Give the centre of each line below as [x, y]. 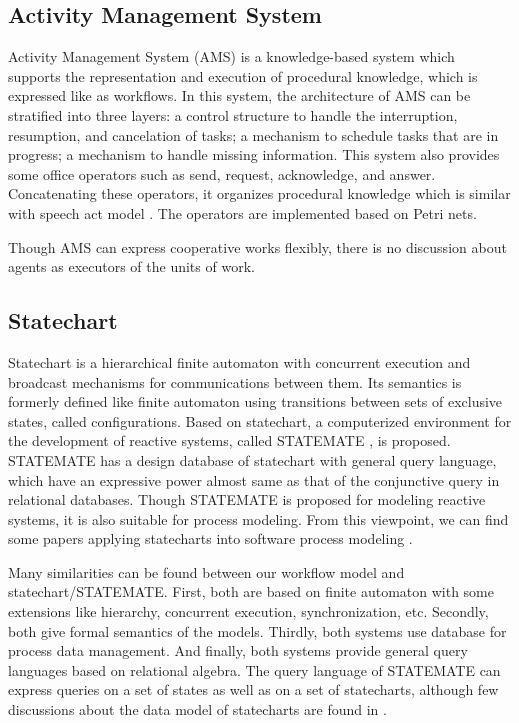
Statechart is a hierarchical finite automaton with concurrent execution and [239, 361]
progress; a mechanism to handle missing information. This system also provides [254, 154]
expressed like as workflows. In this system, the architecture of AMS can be [239, 95]
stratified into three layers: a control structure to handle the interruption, [233, 114]
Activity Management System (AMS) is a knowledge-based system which [231, 56]
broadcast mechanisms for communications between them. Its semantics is [235, 381]
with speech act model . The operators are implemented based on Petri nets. [242, 212]
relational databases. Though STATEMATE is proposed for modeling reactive [247, 499]
